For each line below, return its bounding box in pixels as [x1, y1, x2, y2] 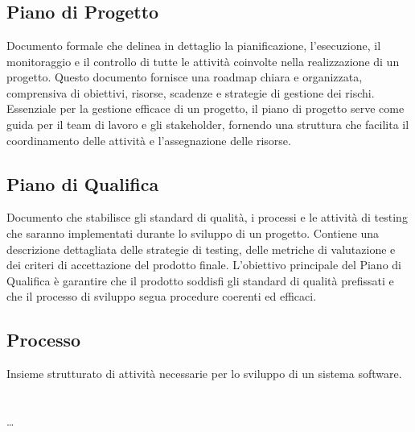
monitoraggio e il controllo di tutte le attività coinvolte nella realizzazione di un [6, 52, 400, 69]
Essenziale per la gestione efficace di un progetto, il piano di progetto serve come [6, 100, 405, 117]
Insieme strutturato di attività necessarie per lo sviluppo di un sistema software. [6, 365, 402, 382]
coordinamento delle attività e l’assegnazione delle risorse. [6, 131, 291, 148]
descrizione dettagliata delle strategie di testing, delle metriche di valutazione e [6, 240, 396, 257]
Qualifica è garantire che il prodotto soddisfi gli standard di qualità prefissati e [6, 272, 394, 289]
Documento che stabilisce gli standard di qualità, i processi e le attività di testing [6, 209, 408, 226]
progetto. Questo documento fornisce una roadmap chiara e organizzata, [6, 69, 363, 85]
